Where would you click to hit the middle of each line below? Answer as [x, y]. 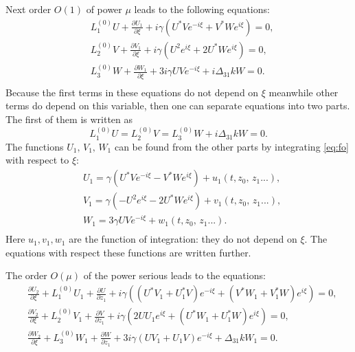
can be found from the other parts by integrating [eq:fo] [231, 146]
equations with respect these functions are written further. [128, 252]
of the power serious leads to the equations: [174, 275]
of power [104, 9]
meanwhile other [304, 92]
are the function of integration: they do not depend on [183, 239]
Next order [28, 9]
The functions [35, 146]
